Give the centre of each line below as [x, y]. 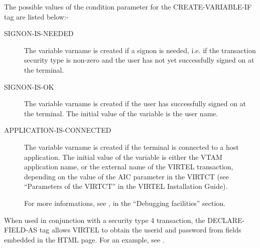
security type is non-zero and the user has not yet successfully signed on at [139, 60]
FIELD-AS [21, 230]
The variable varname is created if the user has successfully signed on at [135, 103]
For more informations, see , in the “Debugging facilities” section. [125, 203]
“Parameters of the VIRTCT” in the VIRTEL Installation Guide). [126, 186]
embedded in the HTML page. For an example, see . [84, 239]
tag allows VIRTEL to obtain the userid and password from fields [140, 230]
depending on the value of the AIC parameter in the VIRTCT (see [126, 176]
